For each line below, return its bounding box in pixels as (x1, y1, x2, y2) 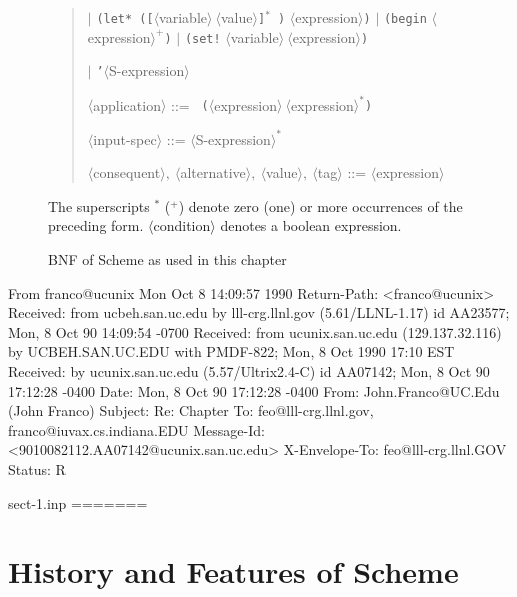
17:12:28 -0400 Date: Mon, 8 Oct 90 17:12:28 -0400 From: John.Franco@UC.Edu (8, 380, 500, 401)
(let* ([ (96, 12, 154, 26)
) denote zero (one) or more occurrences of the (178, 195, 463, 216)
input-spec (93, 128, 157, 149)
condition (153, 215, 211, 236)
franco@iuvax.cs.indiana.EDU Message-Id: (8, 419, 265, 440)
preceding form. (48, 215, 144, 236)
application (93, 94, 161, 115)
